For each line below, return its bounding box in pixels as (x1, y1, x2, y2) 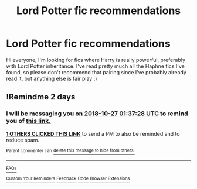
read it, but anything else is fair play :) (6, 75, 97, 82)
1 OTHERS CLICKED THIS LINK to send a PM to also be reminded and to (6, 130, 180, 137)
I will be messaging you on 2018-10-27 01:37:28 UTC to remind (6, 109, 188, 118)
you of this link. (6, 117, 51, 125)
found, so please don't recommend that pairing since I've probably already (6, 68, 186, 75)
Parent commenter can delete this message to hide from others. (6, 147, 135, 153)
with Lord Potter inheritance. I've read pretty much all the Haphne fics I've (6, 63, 185, 70)
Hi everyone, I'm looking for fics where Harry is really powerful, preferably (6, 56, 186, 63)
